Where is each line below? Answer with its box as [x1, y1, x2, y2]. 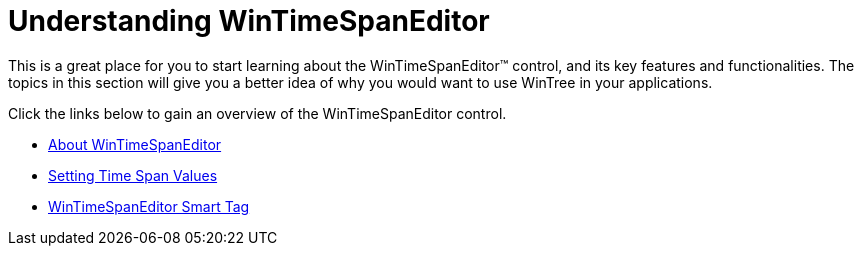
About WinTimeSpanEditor [48, 135, 222, 153]
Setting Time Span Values [48, 166, 218, 184]
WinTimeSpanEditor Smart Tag [48, 197, 250, 215]
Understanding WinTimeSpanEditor [8, 4, 490, 38]
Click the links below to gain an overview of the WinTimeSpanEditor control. [8, 104, 507, 122]
